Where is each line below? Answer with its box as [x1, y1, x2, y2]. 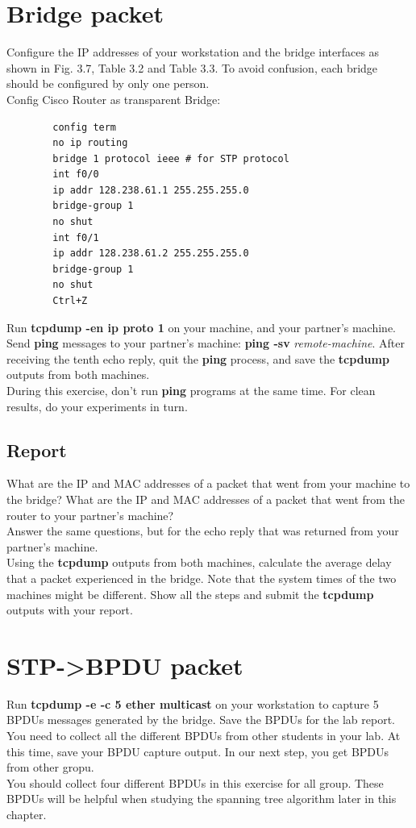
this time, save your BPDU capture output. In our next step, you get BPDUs [6, 743, 389, 759]
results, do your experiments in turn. [6, 397, 188, 414]
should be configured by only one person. [6, 75, 210, 92]
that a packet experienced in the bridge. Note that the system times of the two [6, 569, 397, 586]
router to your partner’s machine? [6, 506, 174, 523]
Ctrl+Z [52, 295, 88, 307]
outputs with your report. [6, 601, 133, 618]
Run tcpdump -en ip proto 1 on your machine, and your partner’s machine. [6, 318, 397, 335]
